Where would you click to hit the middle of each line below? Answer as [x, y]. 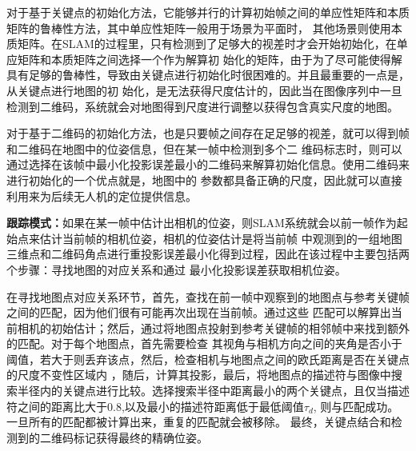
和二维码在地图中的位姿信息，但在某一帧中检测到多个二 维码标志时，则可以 [204, 148]
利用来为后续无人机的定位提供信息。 [102, 196]
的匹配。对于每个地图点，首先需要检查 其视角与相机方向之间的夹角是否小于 [204, 343]
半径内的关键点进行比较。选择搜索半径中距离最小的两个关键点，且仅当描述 [213, 391]
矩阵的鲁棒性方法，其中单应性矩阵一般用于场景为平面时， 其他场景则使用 [199, 28]
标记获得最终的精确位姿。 [140, 437]
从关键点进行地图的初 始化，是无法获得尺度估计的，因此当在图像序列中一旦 [204, 90]
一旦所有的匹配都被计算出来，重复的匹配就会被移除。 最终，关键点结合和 [199, 422]
